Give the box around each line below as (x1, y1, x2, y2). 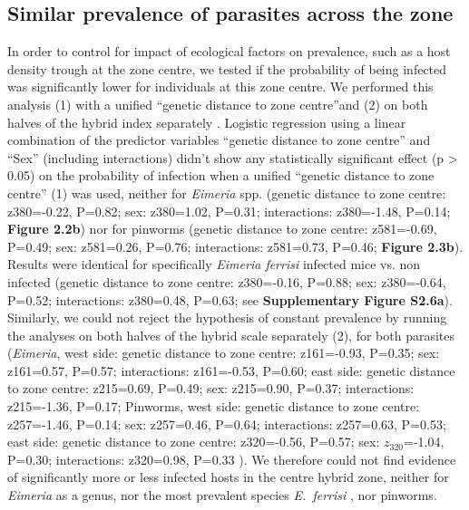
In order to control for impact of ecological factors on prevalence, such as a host (7, 42, 451, 61)
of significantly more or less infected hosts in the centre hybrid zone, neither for (7, 467, 449, 486)
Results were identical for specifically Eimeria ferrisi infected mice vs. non (7, 255, 421, 274)
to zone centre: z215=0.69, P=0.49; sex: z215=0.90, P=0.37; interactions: (7, 379, 415, 398)
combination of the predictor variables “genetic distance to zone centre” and (7, 130, 431, 149)
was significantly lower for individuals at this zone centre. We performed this (7, 77, 434, 96)
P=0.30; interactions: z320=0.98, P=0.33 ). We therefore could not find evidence (7, 449, 456, 468)
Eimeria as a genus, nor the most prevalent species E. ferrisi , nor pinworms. (7, 486, 437, 505)
